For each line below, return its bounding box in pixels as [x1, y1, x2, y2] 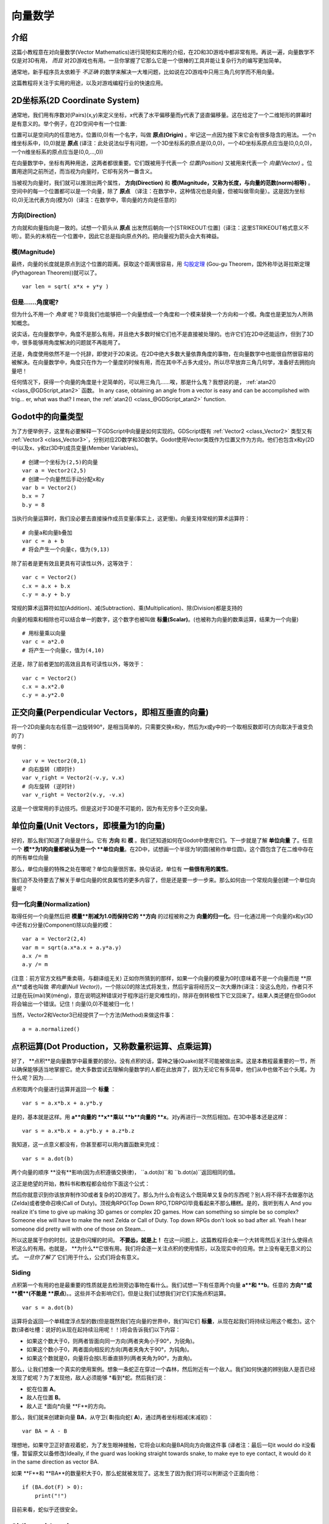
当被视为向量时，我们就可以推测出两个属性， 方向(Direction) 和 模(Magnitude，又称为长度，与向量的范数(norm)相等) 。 [11, 179, 314, 186]
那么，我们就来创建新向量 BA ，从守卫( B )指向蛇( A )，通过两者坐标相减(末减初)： [11, 1413, 213, 1420]
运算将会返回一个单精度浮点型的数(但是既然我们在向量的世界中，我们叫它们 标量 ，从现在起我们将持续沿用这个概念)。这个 [11, 1317, 316, 1325]
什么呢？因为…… [11, 1074, 53, 1081]
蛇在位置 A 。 [26, 1385, 59, 1392]
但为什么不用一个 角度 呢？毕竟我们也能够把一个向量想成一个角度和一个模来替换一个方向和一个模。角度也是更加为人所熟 [11, 311, 313, 318]
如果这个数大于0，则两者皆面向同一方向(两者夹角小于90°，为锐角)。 [26, 1337, 198, 1344]
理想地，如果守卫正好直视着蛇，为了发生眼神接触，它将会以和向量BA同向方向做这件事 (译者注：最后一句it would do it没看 [11, 1441, 316, 1448]
